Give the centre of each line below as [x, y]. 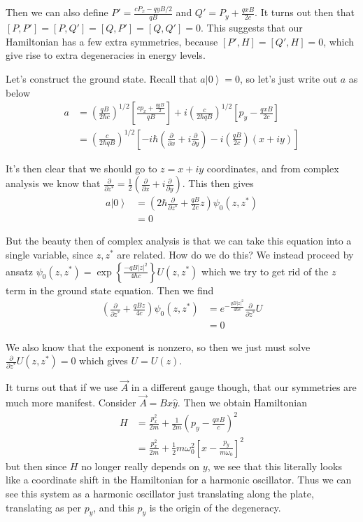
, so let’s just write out [289, 78]
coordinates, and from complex [273, 168]
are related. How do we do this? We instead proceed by [235, 254]
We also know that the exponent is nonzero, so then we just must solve [158, 346]
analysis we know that [53, 183]
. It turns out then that [305, 12]
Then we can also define [57, 12]
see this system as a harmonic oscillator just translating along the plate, [160, 493]
